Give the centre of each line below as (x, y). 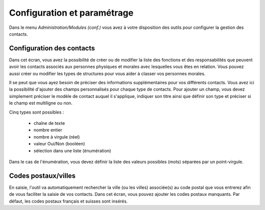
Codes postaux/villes (42, 175)
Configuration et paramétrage (71, 13)
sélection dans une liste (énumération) (72, 151)
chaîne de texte (49, 123)
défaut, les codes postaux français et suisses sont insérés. (68, 201)
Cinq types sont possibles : (37, 112)
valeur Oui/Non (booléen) (59, 144)
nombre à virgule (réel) (57, 137)
